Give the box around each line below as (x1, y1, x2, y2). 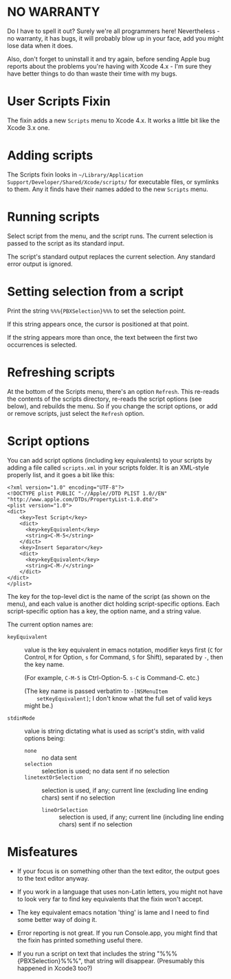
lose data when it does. (7, 41, 74, 49)
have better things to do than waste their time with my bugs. (7, 69, 177, 78)
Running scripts (7, 209, 100, 224)
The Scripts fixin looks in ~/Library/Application (7, 170, 144, 179)
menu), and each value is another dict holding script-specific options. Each (7, 599, 220, 608)
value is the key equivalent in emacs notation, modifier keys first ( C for (24, 646, 223, 654)
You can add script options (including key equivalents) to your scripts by (7, 456, 212, 464)
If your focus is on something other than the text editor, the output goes (16, 867, 220, 875)
